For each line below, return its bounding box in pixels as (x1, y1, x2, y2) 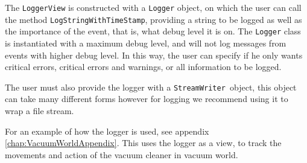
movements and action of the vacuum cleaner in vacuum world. (5, 148, 238, 161)
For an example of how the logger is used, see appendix (5, 124, 209, 137)
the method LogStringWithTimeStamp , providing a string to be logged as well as (5, 13, 302, 25)
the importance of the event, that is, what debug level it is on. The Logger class (5, 25, 301, 37)
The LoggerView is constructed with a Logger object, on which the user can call (5, 1, 302, 13)
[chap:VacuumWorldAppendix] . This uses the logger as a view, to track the (5, 136, 282, 149)
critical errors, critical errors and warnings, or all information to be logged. (5, 60, 282, 73)
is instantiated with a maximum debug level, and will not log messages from (5, 36, 286, 49)
